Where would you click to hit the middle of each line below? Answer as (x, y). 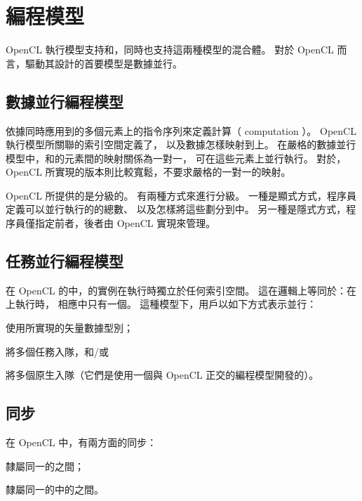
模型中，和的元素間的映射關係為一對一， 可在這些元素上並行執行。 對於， (176, 158)
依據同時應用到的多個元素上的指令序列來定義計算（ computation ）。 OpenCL (181, 130)
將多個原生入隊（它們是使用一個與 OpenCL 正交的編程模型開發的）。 (162, 375)
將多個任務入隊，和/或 (57, 351)
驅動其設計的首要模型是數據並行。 (103, 63)
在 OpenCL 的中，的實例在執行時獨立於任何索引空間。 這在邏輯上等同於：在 (181, 290)
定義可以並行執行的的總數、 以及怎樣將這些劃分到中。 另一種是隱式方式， (176, 209)
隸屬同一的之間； (45, 466)
